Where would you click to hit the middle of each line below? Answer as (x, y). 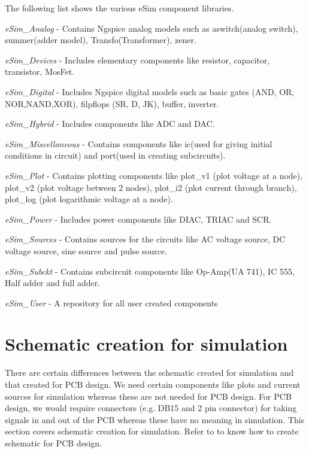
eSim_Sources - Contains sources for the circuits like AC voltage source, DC (145, 239)
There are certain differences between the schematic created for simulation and (149, 373)
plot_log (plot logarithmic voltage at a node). (89, 199)
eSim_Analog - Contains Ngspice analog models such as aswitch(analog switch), (152, 28)
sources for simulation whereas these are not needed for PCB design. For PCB (148, 396)
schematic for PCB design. (53, 443)
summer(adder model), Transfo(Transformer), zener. (101, 40)
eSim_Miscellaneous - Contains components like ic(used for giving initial (139, 143)
